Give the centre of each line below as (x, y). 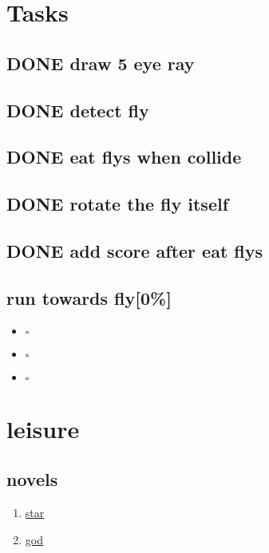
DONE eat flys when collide (124, 157)
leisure (43, 428)
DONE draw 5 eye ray (101, 63)
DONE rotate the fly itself (118, 204)
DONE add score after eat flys (135, 250)
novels (32, 479)
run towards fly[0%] (89, 297)
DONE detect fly (78, 110)
